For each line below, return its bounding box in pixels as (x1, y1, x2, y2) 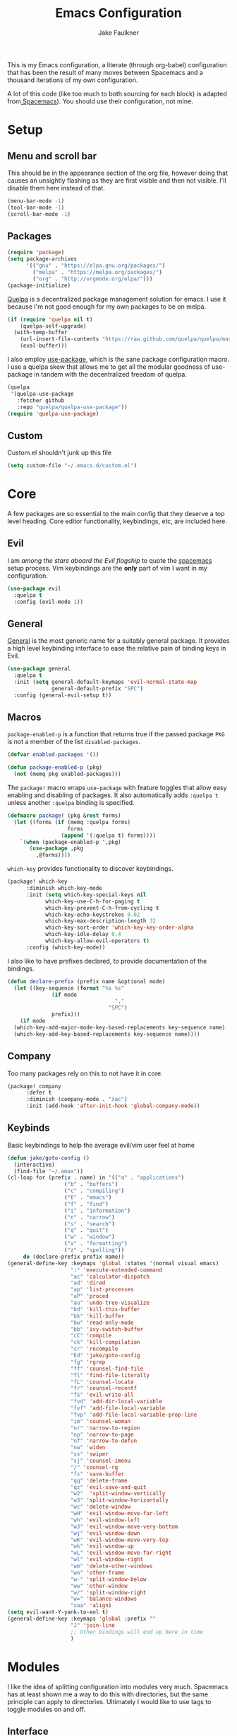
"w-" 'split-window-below (70, 1575, 147, 1583)
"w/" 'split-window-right (70, 1589, 147, 1596)
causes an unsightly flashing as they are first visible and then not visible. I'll (7, 176, 227, 185)
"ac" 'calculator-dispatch (70, 1273, 150, 1280)
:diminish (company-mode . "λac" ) (25, 1096, 128, 1103)
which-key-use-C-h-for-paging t (44, 898, 140, 905)
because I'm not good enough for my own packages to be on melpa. (7, 302, 207, 311)
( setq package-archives (7, 256, 78, 263)
